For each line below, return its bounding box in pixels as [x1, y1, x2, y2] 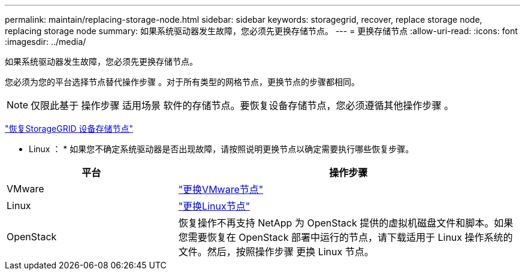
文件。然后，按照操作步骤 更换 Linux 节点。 [178, 246, 374, 258]
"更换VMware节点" [178, 183, 264, 195]
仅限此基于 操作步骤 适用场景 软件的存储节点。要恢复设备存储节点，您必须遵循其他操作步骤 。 [31, 99, 454, 111]
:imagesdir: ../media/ [5, 37, 86, 47]
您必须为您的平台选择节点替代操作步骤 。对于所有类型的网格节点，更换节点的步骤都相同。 [5, 77, 360, 87]
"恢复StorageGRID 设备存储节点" [5, 123, 133, 134]
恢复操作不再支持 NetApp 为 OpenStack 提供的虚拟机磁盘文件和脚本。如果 [178, 217, 514, 229]
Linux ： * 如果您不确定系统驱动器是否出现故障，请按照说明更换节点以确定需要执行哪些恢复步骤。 [29, 144, 414, 154]
